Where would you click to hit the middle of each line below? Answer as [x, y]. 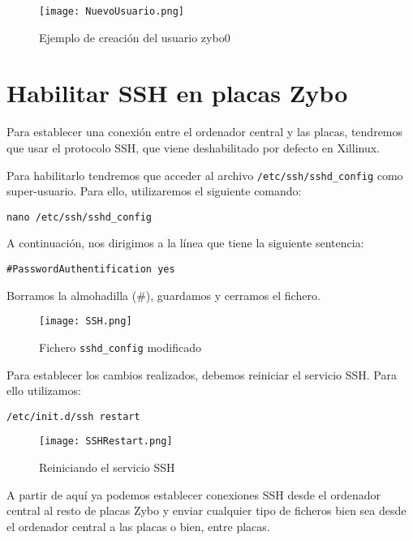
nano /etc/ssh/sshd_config [79, 217]
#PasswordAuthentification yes [91, 270]
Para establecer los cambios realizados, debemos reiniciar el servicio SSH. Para [202, 374]
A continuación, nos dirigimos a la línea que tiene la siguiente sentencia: [185, 243]
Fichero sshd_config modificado [120, 347]
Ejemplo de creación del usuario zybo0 [135, 37]
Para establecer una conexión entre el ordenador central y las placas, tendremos [205, 132]
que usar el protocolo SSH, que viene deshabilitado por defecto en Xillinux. [193, 147]
